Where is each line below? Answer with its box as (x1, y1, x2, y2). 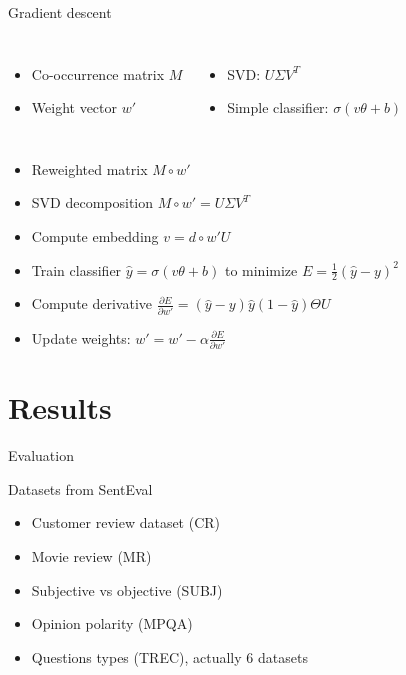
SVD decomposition (31, 192, 154, 213)
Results (8, 387, 112, 428)
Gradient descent (8, 2, 112, 22)
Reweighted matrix (31, 158, 148, 179)
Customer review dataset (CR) (31, 512, 221, 533)
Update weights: (31, 327, 131, 348)
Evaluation (8, 445, 74, 466)
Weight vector (31, 97, 118, 118)
